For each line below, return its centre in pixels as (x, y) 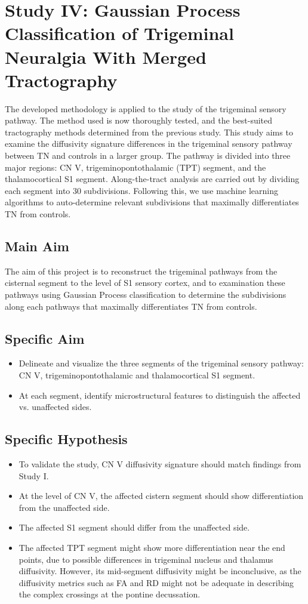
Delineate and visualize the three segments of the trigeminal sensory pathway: (161, 363)
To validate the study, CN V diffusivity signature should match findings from (160, 463)
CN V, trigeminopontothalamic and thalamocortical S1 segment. (137, 375)
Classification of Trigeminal (119, 33)
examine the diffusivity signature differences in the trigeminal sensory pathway (149, 144)
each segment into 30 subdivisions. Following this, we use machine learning (142, 190)
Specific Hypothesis (66, 439)
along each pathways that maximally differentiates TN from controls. (131, 306)
